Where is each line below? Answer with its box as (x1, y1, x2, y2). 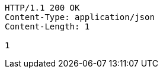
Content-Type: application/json (5, 12, 155, 22)
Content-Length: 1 (5, 22, 90, 31)
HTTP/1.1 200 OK (5, 3, 80, 12)
